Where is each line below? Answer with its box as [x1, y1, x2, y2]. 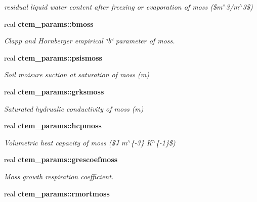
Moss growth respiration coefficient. [4, 171, 114, 181]
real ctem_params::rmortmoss [4, 188, 110, 198]
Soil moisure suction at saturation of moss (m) [4, 69, 149, 80]
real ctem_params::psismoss [4, 52, 102, 63]
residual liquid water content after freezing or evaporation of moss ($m [4, 2, 223, 12]
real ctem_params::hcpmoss [4, 120, 102, 131]
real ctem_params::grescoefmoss [4, 154, 118, 165]
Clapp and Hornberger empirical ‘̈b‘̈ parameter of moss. [4, 35, 175, 46]
